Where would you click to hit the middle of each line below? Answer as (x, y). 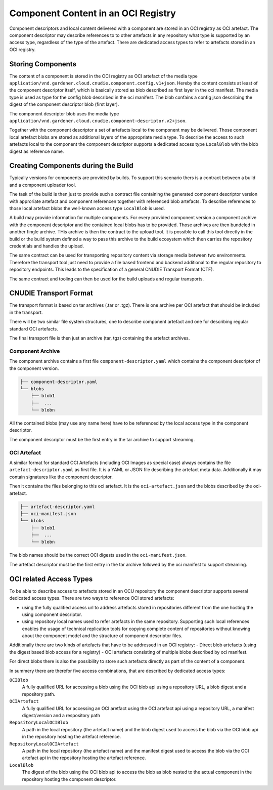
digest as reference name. (37, 151)
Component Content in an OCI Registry (93, 13)
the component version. (34, 368)
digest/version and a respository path (61, 715)
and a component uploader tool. (43, 185)
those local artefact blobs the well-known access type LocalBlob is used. (87, 208)
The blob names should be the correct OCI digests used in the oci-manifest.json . (98, 555)
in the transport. (26, 312)
